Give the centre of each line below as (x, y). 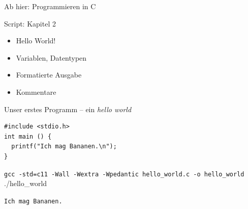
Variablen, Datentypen (51, 57)
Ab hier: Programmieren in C (50, 6)
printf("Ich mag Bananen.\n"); (64, 147)
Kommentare (36, 92)
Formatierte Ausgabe (49, 75)
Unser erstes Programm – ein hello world (68, 109)
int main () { (28, 136)
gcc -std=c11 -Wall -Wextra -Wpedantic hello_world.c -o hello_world (124, 174)
